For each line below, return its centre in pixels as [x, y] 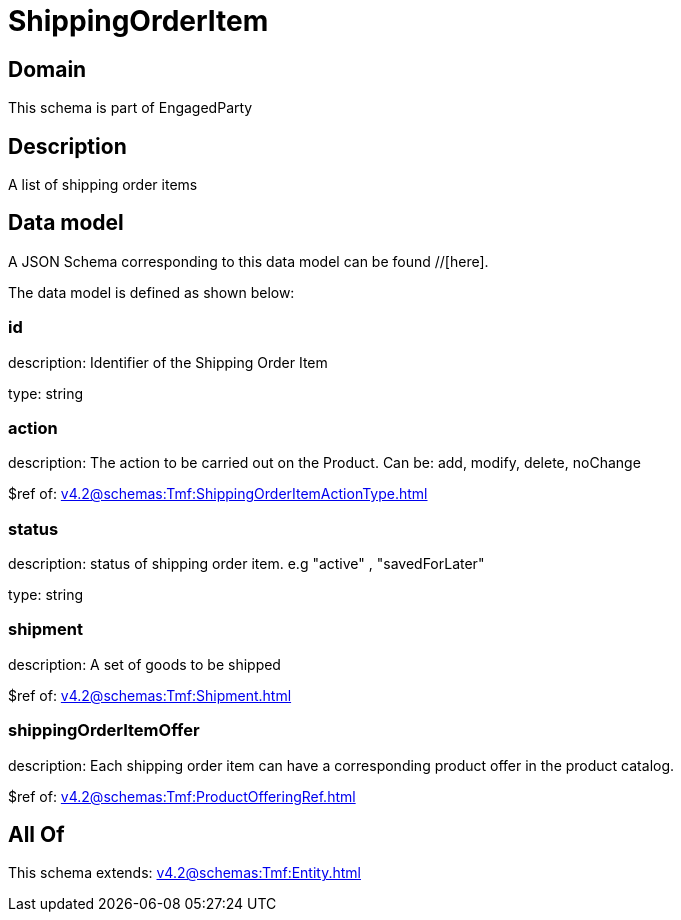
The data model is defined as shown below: [151, 292]
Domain [47, 69]
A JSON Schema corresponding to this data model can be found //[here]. [248, 261]
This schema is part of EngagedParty [130, 108]
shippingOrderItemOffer [104, 730]
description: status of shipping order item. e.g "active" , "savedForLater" [246, 564]
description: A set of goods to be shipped [144, 664]
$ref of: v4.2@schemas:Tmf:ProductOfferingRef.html [182, 796]
